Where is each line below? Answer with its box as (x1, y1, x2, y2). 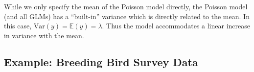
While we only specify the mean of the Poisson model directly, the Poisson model (4, 1, 248, 11)
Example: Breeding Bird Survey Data (4, 54, 198, 69)
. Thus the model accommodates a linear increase (102, 21, 250, 31)
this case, (4, 21, 32, 31)
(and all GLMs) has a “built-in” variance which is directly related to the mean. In (4, 11, 250, 21)
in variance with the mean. (4, 30, 84, 40)
